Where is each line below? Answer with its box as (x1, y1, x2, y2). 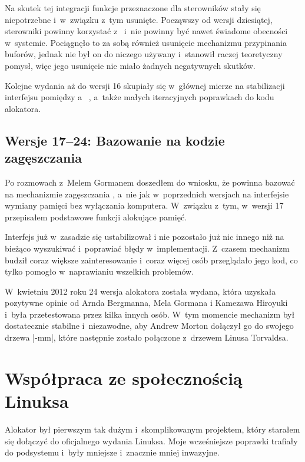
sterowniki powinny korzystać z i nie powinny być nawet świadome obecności (5, 25, 288, 37)
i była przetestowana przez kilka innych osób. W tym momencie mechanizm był (5, 308, 295, 320)
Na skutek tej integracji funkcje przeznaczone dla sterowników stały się (5, 2, 261, 14)
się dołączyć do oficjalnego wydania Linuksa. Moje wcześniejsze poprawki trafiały (5, 434, 298, 447)
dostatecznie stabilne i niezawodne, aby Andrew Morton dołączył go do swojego (5, 319, 294, 332)
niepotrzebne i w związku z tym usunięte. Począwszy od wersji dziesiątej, (5, 13, 273, 25)
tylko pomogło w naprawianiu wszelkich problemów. (5, 265, 194, 278)
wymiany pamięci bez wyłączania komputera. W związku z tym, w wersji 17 (5, 199, 284, 212)
